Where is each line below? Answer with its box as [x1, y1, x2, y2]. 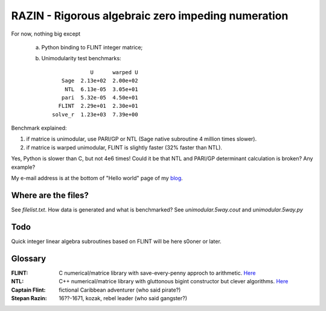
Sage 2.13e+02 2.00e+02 [61, 77, 138, 84]
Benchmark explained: [11, 124, 67, 132]
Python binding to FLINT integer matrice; [41, 43, 143, 51]
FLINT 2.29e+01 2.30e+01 [58, 102, 138, 110]
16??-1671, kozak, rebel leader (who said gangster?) [59, 294, 187, 301]
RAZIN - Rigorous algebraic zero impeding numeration [11, 9, 289, 22]
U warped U [90, 69, 138, 75]
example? [11, 163, 36, 171]
